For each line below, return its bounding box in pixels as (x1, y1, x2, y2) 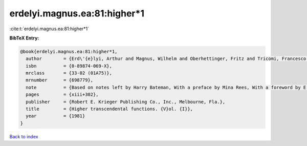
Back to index (9, 133, 38, 139)
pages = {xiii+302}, (26, 92, 99, 97)
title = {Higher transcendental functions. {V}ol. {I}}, (26, 106, 193, 112)
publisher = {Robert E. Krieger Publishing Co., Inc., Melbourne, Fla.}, (26, 99, 226, 105)
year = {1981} (26, 113, 85, 119)
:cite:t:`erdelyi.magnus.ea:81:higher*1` (9, 26, 90, 32)
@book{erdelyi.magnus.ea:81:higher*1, (20, 49, 118, 54)
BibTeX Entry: (9, 35, 39, 41)
